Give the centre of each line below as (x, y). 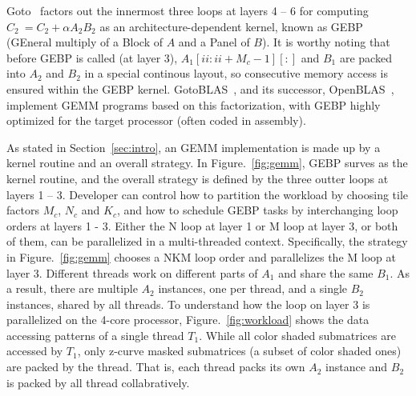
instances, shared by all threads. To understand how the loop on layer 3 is (188, 304)
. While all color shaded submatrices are (297, 335)
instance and (357, 367)
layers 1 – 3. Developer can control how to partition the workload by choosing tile (208, 194)
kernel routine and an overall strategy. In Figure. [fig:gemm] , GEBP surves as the (207, 163)
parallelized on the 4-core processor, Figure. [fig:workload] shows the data (188, 320)
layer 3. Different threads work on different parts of (132, 272)
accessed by (35, 351)
